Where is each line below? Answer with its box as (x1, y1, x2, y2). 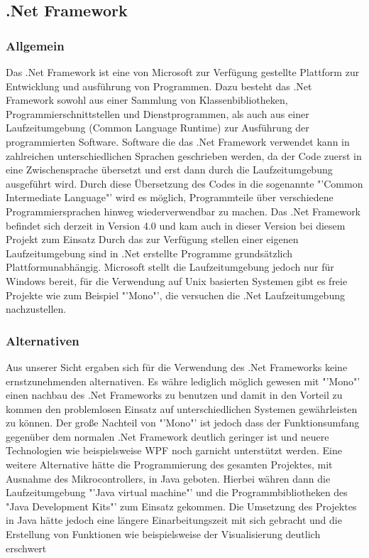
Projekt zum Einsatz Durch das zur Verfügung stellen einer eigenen (6, 232, 299, 247)
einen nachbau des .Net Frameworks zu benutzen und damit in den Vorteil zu (6, 387, 343, 402)
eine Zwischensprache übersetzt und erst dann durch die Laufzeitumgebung (6, 162, 333, 177)
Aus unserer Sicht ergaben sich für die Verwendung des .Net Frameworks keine (6, 359, 348, 374)
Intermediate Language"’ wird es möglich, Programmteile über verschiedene (6, 190, 334, 205)
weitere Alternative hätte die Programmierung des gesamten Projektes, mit (6, 457, 333, 472)
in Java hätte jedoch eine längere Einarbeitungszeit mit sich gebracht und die (6, 513, 342, 527)
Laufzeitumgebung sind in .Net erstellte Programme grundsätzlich (6, 245, 293, 260)
